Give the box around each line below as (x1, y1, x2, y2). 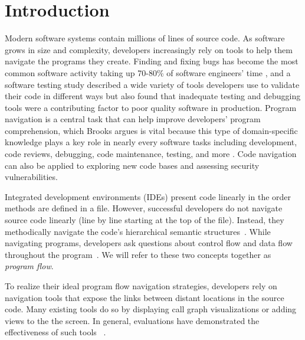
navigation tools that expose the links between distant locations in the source (5, 291, 284, 303)
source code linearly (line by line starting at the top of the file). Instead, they (5, 214, 284, 226)
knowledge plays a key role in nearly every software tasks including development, (5, 136, 297, 148)
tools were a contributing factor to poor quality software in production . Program (5, 101, 297, 113)
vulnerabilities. (5, 171, 58, 183)
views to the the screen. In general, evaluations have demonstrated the (5, 314, 260, 326)
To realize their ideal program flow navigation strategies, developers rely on (5, 280, 277, 292)
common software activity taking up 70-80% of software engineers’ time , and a (5, 66, 291, 79)
